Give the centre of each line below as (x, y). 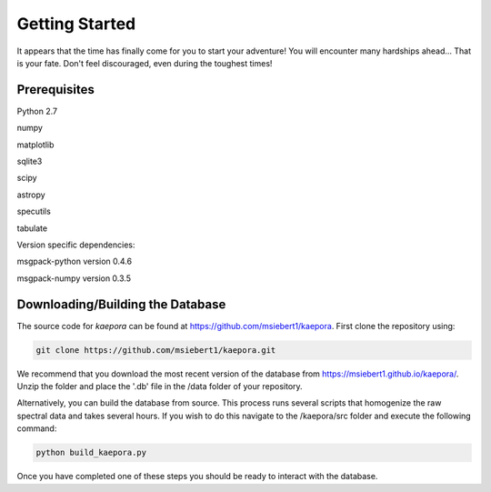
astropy (31, 195)
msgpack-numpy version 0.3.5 (74, 278)
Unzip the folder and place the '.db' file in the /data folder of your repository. (160, 387)
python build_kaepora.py (91, 453)
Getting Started (76, 24)
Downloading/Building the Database (121, 304)
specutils (34, 211)
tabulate (32, 228)
